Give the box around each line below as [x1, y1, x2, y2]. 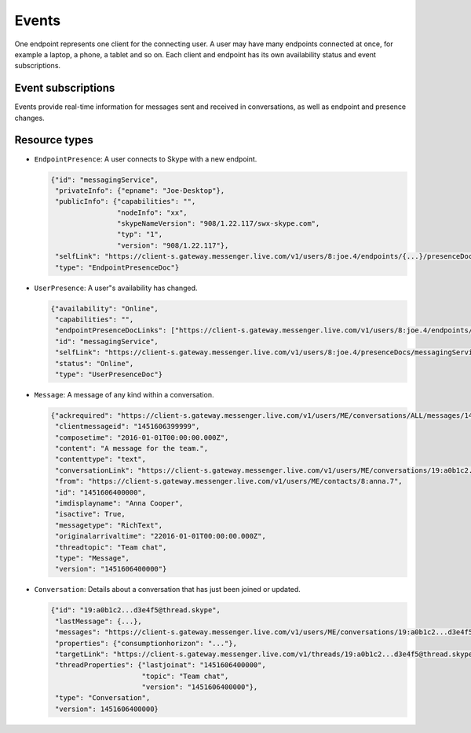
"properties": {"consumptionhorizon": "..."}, [55, 639, 237, 648]
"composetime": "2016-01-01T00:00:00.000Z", [55, 433, 229, 442]
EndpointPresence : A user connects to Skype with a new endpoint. [34, 154, 257, 164]
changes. [14, 113, 45, 122]
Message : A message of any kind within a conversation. [34, 390, 214, 399]
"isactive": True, [55, 510, 126, 519]
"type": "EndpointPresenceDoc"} [55, 263, 180, 272]
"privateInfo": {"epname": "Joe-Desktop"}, [55, 186, 225, 195]
